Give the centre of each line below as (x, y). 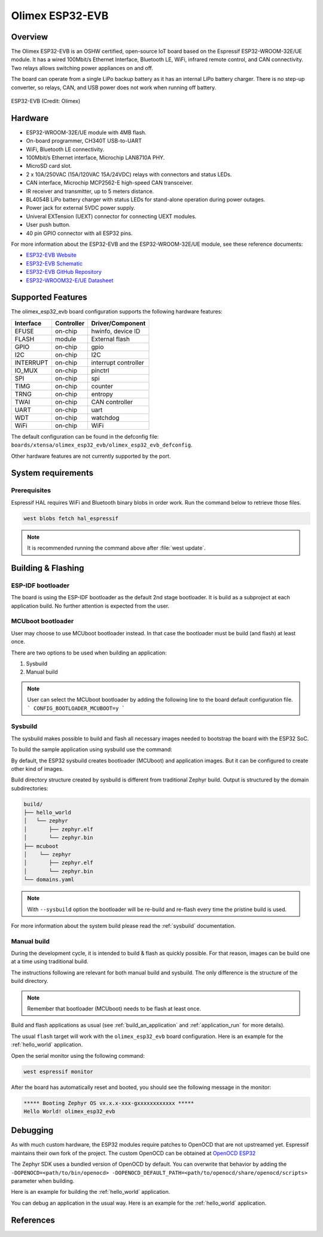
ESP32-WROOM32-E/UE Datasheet (70, 280)
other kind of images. (37, 769)
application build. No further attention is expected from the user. (90, 606)
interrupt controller (118, 363)
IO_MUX (26, 370)
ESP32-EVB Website (51, 255)
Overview (30, 37)
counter (102, 386)
